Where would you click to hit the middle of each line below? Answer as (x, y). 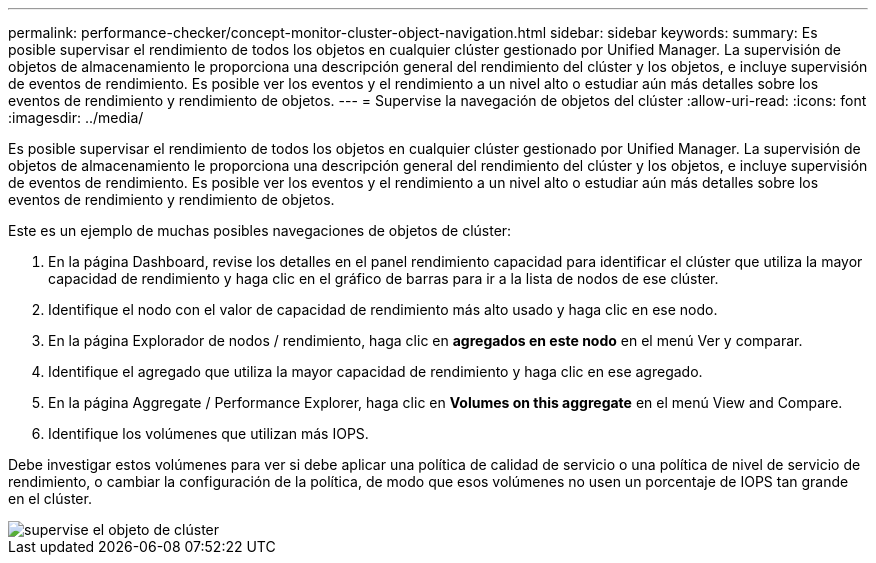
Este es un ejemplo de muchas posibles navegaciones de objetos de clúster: (260, 230)
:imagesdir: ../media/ (76, 117)
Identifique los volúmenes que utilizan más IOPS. (208, 433)
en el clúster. (50, 498)
